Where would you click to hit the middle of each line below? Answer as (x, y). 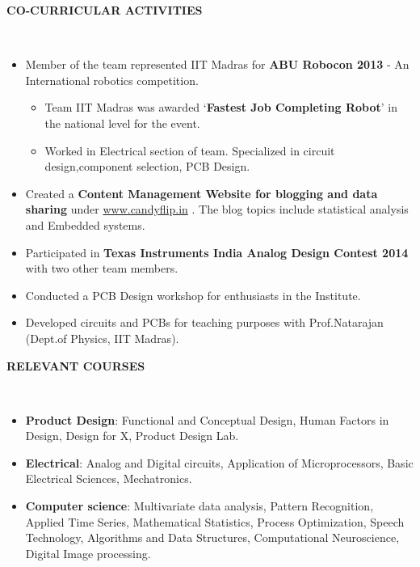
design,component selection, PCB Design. (147, 166)
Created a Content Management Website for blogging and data (202, 193)
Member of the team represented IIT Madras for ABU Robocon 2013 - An (217, 64)
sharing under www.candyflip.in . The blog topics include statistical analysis (217, 209)
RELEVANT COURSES (76, 365)
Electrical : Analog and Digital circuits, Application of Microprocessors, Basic (219, 462)
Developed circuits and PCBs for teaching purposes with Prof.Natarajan (204, 322)
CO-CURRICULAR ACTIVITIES (105, 10)
